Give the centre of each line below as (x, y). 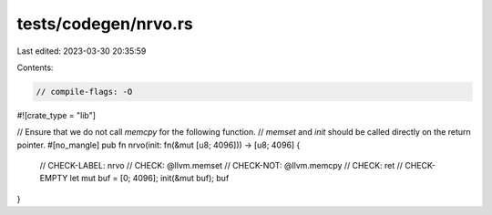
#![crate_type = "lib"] (56, 115)
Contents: (35, 67)
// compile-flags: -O (84, 92)
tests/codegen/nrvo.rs (105, 24)
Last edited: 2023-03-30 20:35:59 (82, 51)
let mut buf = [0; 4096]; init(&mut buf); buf (149, 179)
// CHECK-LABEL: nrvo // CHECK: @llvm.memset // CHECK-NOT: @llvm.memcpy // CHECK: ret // (221, 166)
